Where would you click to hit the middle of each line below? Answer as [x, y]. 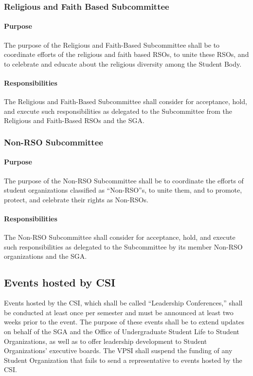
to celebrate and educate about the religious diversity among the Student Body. [123, 63]
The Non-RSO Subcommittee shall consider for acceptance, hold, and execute [120, 237]
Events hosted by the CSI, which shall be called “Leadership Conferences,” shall [123, 303]
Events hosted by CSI [60, 282]
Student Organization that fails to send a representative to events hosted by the [123, 360]
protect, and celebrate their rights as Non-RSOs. [76, 199]
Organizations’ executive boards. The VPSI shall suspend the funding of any [118, 350]
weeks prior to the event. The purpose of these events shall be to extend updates [124, 322]
